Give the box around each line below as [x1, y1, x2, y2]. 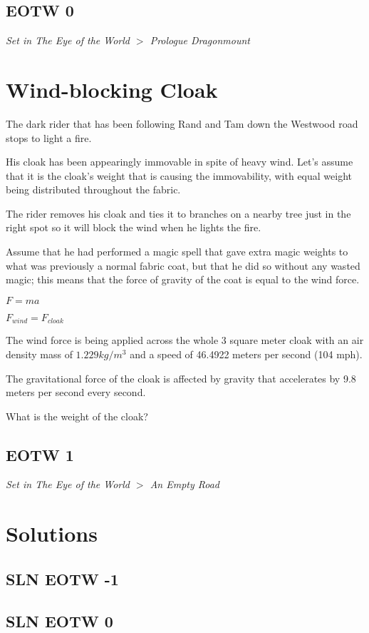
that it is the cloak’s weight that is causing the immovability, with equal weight [6, 168, 353, 183]
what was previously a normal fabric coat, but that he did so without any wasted [6, 258, 360, 273]
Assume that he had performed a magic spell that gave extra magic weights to [6, 244, 348, 259]
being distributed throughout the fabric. [6, 182, 181, 197]
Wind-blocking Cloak [6, 74, 218, 103]
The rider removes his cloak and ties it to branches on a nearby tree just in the [6, 206, 351, 221]
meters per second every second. [6, 385, 146, 400]
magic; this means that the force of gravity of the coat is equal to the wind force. [6, 272, 360, 287]
